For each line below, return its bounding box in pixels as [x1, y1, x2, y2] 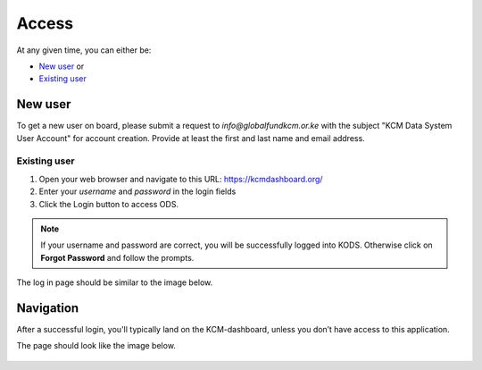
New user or [38, 61, 85, 71]
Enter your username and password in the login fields [38, 186, 237, 197]
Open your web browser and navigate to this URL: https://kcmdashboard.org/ [38, 173, 323, 184]
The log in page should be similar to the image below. [16, 277, 213, 288]
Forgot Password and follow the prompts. [40, 252, 195, 263]
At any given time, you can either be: [16, 45, 152, 55]
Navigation [16, 300, 79, 315]
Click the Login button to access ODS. [38, 198, 179, 209]
